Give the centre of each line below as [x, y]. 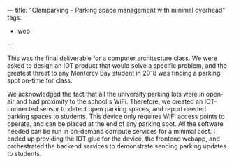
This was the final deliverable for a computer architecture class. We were [112, 58]
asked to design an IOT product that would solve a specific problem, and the [117, 65]
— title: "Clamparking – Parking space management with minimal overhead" [116, 10]
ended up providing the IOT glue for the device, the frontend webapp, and [114, 139]
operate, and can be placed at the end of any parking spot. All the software [115, 124]
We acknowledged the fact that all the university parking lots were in [106, 94]
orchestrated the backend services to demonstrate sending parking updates [117, 146]
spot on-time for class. [40, 80]
